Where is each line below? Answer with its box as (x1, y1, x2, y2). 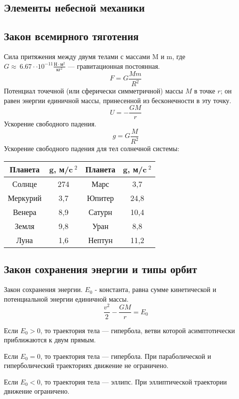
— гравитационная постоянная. (68, 61, 160, 71)
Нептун (88, 234, 113, 246)
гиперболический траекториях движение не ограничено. (4, 360, 169, 370)
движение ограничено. (4, 386, 70, 396)
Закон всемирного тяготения (4, 29, 139, 44)
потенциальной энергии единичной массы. (4, 293, 129, 304)
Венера (13, 206, 37, 217)
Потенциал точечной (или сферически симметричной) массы (4, 86, 183, 96)
